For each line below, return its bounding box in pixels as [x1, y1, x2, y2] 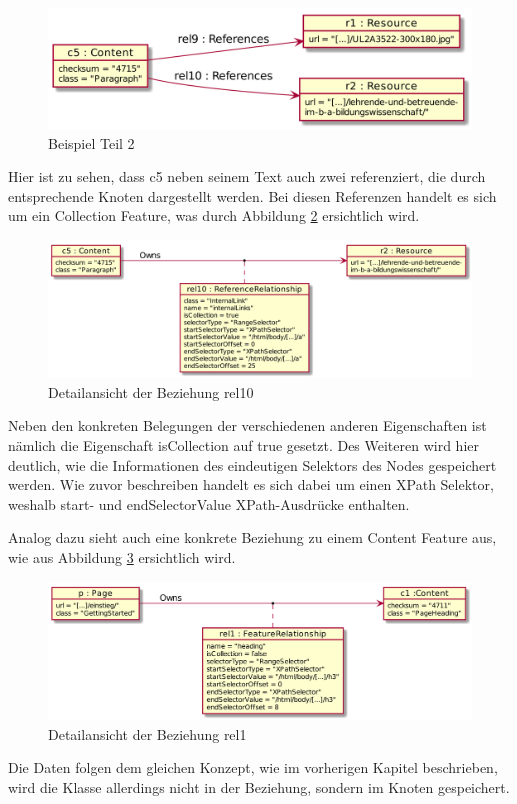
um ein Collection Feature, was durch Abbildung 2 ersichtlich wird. [8, 205, 420, 226]
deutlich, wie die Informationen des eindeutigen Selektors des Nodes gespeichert [8, 454, 497, 475]
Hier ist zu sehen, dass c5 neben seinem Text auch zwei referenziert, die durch [8, 166, 486, 187]
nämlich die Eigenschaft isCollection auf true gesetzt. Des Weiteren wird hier [8, 434, 480, 455]
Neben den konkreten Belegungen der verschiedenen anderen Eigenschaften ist [8, 415, 487, 436]
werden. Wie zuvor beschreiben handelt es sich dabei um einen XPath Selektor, [8, 474, 494, 495]
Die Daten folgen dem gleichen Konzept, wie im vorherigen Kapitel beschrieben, [8, 757, 498, 778]
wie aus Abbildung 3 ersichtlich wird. [8, 546, 236, 567]
